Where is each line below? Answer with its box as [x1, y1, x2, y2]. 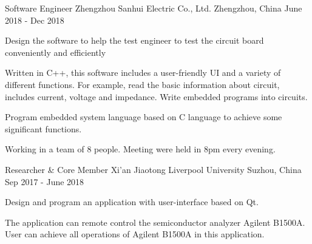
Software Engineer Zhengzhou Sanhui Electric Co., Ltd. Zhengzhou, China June [5, 2, 302, 14]
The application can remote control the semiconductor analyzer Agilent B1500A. [5, 215, 305, 228]
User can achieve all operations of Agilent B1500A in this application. [5, 228, 265, 240]
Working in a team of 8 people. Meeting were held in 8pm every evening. [5, 143, 276, 155]
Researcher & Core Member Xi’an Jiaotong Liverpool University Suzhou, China [5, 163, 302, 175]
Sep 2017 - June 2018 [5, 175, 84, 188]
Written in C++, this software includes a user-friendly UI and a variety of [5, 66, 281, 79]
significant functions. [5, 122, 82, 135]
